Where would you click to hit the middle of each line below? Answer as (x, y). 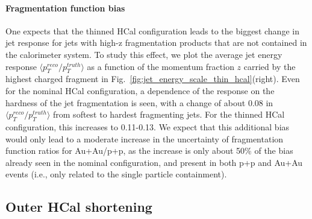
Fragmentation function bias (65, 8)
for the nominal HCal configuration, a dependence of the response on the (140, 90)
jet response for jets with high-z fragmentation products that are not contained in (156, 43)
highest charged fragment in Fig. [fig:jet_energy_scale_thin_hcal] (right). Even (153, 79)
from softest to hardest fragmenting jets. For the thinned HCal (169, 114)
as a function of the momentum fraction (161, 66)
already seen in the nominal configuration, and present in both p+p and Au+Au (154, 162)
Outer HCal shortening (79, 207)
